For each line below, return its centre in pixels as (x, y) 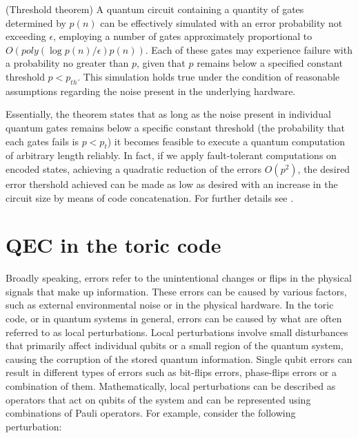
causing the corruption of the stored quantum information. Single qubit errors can (179, 358)
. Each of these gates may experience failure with (249, 49)
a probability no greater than (67, 63)
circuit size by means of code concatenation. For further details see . (150, 197)
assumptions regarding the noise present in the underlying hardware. (151, 91)
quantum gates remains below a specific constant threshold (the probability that (176, 127)
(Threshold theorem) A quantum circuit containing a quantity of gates (155, 9)
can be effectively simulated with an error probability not (221, 22)
